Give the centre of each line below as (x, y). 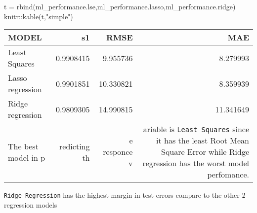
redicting (75, 146)
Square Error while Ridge (205, 152)
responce (118, 152)
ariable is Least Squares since (196, 129)
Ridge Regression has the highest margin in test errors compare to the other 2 (125, 195)
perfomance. (228, 175)
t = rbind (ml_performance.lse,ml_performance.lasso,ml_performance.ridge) (120, 6)
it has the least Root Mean (203, 141)
